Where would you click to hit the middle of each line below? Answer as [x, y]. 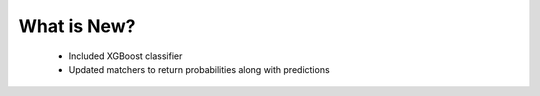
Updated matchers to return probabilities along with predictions [199, 69]
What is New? [77, 26]
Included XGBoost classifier [125, 56]
